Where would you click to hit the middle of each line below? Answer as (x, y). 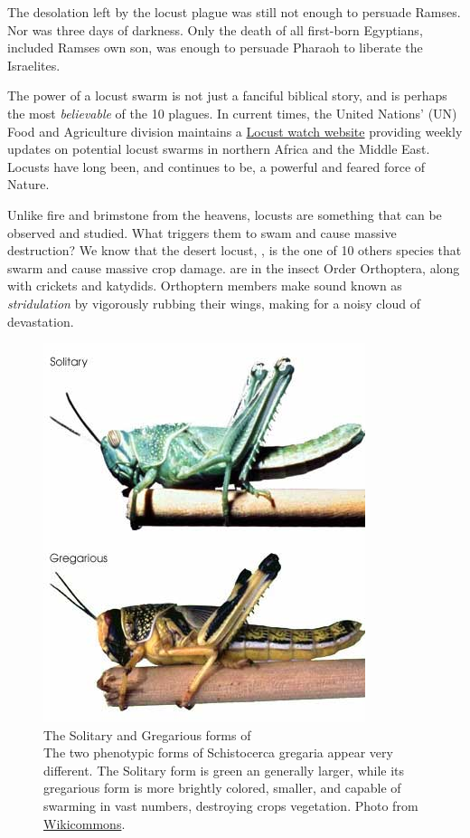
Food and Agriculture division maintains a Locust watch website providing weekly (235, 131)
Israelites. (34, 65)
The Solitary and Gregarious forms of (147, 734)
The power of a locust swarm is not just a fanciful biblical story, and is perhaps (227, 95)
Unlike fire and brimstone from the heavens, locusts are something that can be (225, 214)
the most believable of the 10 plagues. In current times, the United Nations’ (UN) (232, 113)
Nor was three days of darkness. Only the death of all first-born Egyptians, (215, 29)
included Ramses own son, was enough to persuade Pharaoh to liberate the (215, 48)
